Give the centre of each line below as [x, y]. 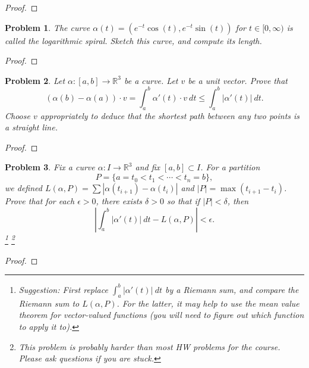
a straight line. [31, 127]
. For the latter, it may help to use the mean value [208, 303]
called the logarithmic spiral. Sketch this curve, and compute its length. [133, 40]
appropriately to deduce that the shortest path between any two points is [170, 115]
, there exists [119, 201]
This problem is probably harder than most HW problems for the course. [149, 346]
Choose [18, 115]
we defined [23, 188]
